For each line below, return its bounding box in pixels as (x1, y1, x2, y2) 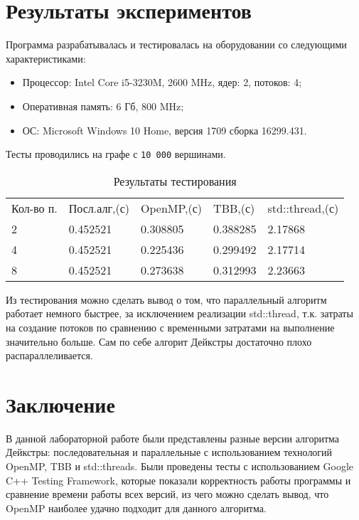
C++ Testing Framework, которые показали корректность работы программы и (6, 472, 351, 487)
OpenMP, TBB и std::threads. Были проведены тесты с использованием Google (6, 459, 354, 474)
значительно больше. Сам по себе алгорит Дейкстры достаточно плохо (6, 334, 312, 349)
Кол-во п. (11, 199, 58, 216)
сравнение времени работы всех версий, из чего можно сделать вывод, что (6, 487, 329, 502)
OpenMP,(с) (141, 199, 203, 216)
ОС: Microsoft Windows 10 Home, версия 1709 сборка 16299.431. (22, 122, 307, 137)
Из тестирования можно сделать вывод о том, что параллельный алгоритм (6, 292, 327, 307)
